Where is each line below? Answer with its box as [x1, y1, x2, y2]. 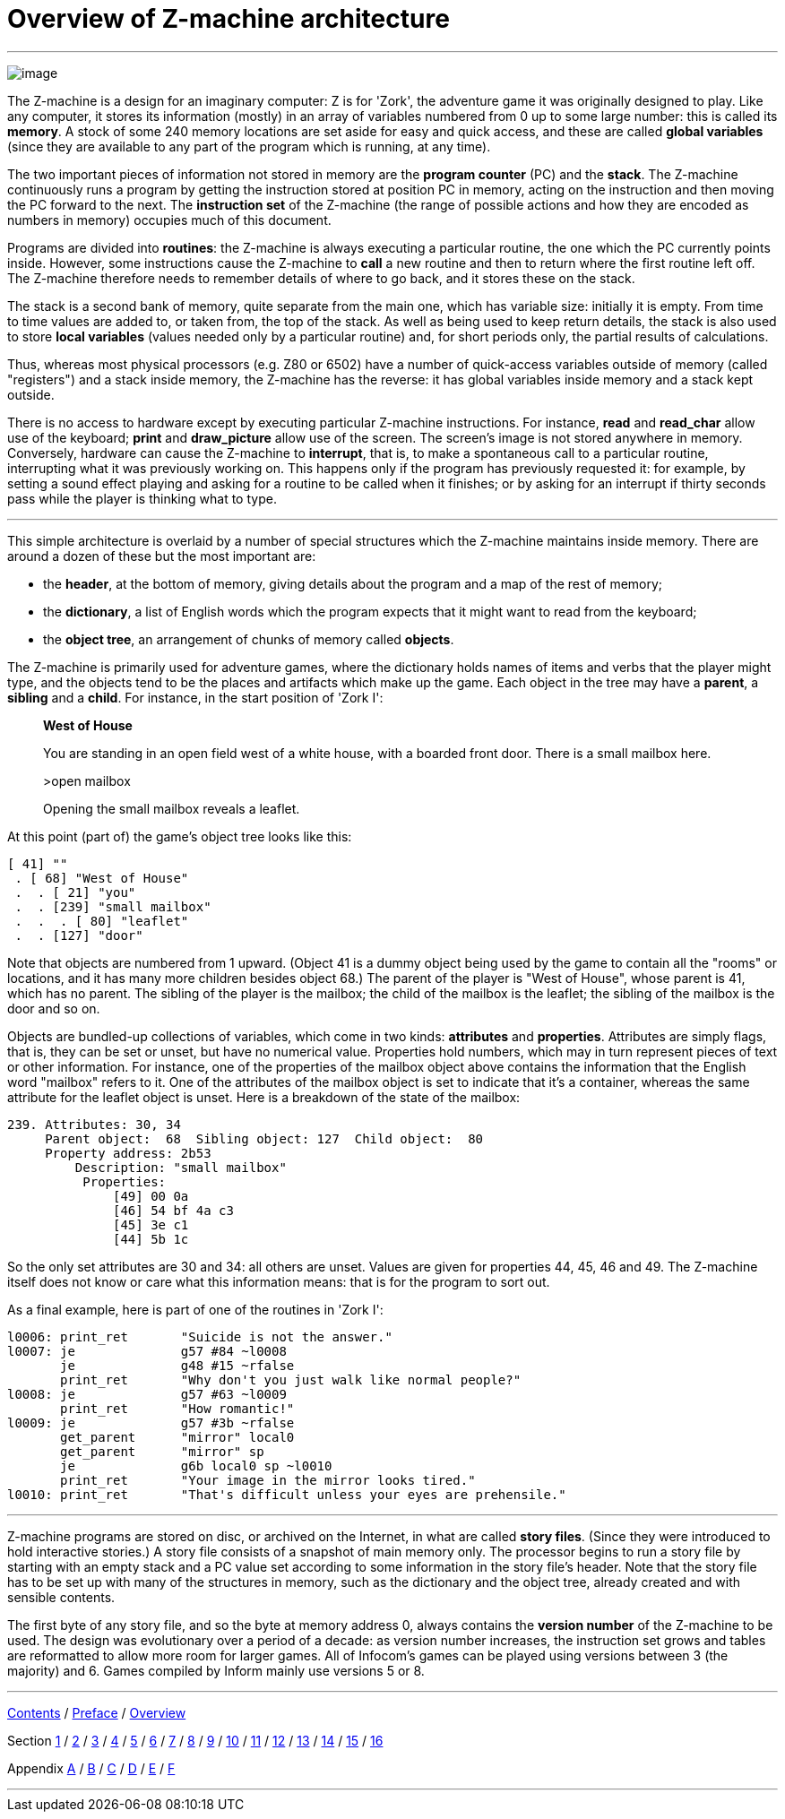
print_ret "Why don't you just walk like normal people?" [60, 1372, 522, 1387]
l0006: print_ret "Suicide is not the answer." [7, 1329, 392, 1344]
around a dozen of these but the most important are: [7, 547, 316, 564]
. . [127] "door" [14, 927, 143, 943]
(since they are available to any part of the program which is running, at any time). [7, 138, 491, 154]
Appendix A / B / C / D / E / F [7, 1760, 176, 1776]
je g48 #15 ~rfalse [60, 1358, 295, 1373]
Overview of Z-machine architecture [7, 4, 450, 34]
